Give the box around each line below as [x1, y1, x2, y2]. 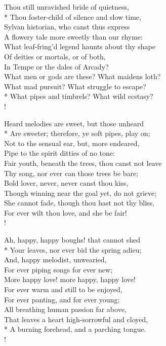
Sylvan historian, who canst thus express [4, 21, 130, 32]
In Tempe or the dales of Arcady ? [4, 61, 109, 72]
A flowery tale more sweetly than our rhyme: [4, 31, 143, 42]
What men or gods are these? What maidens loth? [4, 71, 161, 82]
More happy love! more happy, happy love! [4, 274, 136, 285]
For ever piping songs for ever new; [4, 264, 113, 274]
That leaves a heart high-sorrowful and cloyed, [4, 314, 148, 324]
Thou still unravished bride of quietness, [4, 2, 129, 12]
